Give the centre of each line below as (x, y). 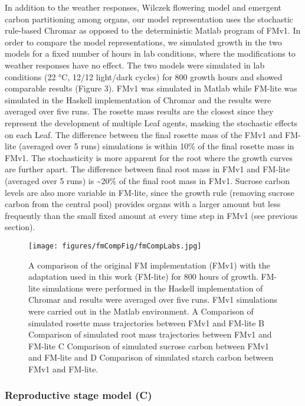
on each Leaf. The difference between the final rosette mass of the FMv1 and (144, 134)
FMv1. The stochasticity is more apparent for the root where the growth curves (149, 157)
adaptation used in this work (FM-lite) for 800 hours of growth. (143, 276)
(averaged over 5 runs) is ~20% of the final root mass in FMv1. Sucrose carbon (147, 180)
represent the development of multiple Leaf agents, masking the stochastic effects (151, 122)
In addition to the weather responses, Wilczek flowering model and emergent (143, 7)
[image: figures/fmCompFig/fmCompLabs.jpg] (115, 246)
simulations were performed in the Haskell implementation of (153, 288)
